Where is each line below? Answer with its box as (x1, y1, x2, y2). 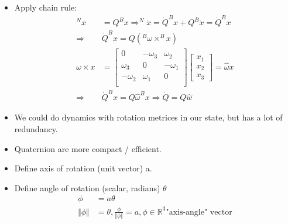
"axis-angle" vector (166, 208, 232, 216)
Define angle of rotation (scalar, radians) (14, 181, 160, 194)
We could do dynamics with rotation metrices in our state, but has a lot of (14, 111, 283, 123)
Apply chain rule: (14, 1, 77, 13)
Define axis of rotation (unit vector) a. (14, 162, 152, 174)
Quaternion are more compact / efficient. (14, 142, 162, 154)
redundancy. (14, 122, 58, 135)
